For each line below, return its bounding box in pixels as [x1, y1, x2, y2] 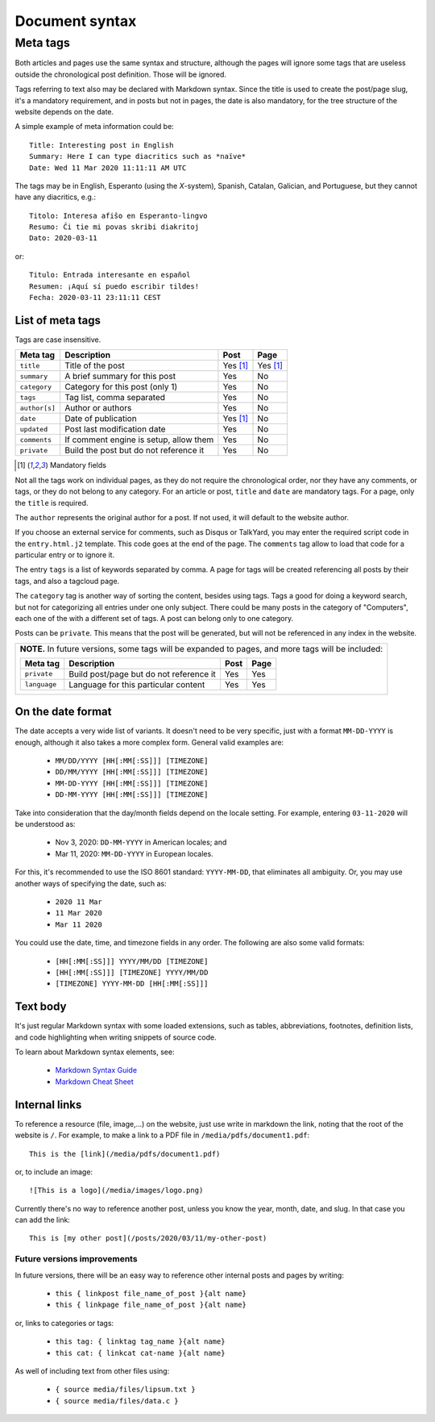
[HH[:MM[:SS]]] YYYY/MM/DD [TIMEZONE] [55, 957, 209, 965]
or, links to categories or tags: [14, 1318, 114, 1328]
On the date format [14, 705, 112, 719]
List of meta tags [14, 313, 101, 327]
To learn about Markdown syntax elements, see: [14, 1047, 175, 1057]
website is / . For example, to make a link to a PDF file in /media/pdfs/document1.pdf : [14, 1130, 310, 1141]
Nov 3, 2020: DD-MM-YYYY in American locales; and [55, 837, 227, 847]
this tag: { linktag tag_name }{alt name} [55, 1337, 226, 1346]
